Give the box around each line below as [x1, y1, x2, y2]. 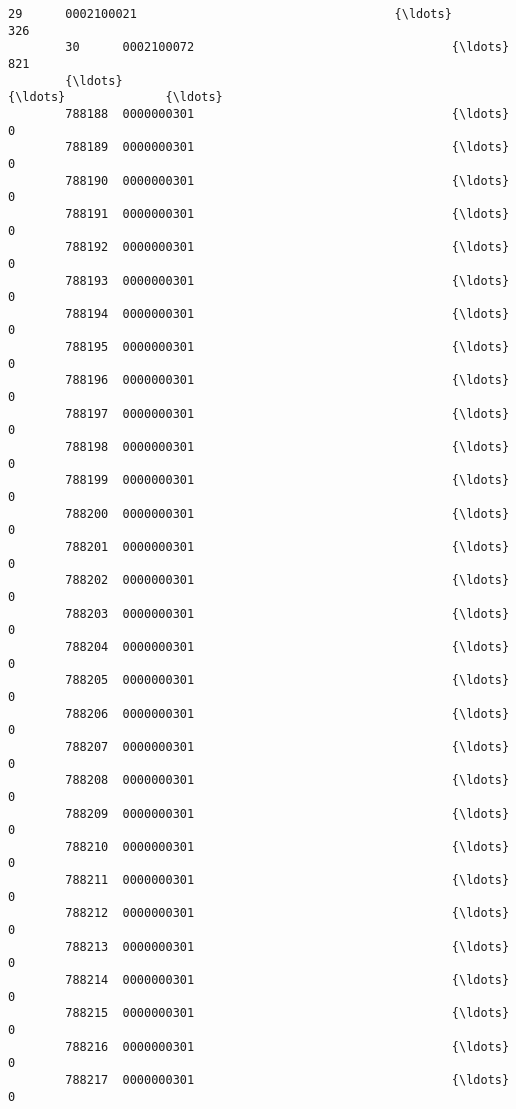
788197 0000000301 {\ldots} [65, 406, 510, 421]
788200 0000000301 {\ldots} [65, 506, 510, 521]
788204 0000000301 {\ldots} [65, 639, 510, 654]
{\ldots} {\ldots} [8, 90, 223, 105]
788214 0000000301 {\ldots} [65, 973, 510, 988]
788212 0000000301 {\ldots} [65, 906, 510, 921]
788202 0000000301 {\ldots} [65, 573, 510, 588]
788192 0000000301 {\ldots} [65, 240, 510, 255]
